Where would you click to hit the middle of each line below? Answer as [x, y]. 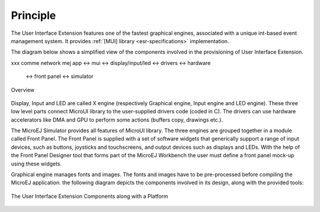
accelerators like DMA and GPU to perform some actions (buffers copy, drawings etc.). [117, 120]
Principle [33, 15]
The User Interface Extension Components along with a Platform [89, 196]
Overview [23, 90]
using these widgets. [36, 164]
